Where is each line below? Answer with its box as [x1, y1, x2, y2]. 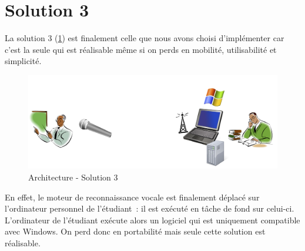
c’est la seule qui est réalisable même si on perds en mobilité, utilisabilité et [5, 43, 277, 55]
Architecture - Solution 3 [28, 170, 118, 183]
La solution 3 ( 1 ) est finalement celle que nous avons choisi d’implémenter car [5, 32, 284, 44]
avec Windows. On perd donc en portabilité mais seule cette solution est [5, 225, 266, 237]
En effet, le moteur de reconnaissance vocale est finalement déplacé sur [5, 190, 260, 203]
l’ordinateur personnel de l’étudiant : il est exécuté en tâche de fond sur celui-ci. [5, 202, 294, 215]
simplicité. [5, 55, 42, 67]
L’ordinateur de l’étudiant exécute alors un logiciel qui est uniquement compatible [5, 213, 300, 226]
